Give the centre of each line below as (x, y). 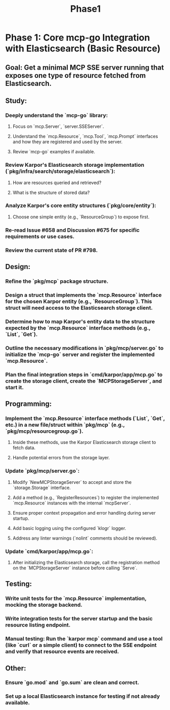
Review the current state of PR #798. (52, 250)
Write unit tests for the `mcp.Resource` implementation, (76, 598)
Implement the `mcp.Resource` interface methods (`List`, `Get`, (85, 418)
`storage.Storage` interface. (42, 487)
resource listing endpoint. (38, 625)
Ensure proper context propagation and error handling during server (84, 513)
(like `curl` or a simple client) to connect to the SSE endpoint (81, 645)
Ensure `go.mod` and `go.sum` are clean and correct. (72, 682)
